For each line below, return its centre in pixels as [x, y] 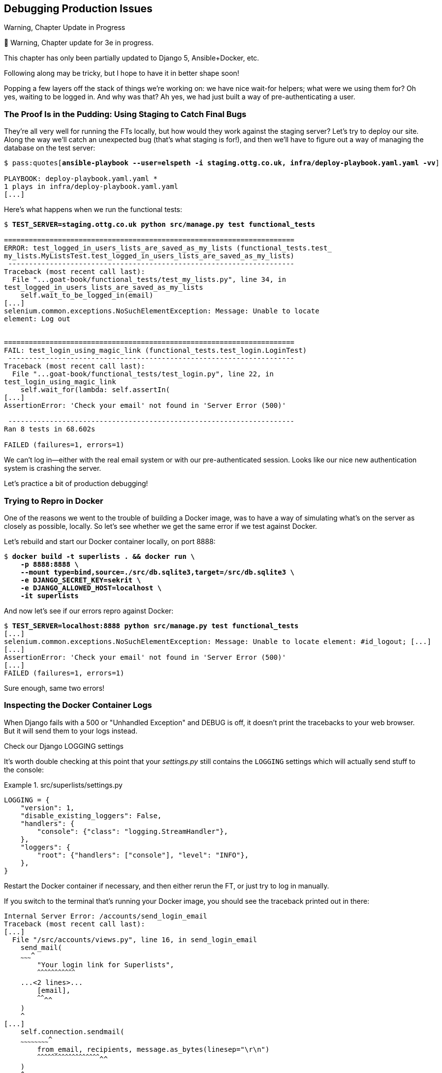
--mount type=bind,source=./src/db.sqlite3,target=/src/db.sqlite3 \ [158, 572]
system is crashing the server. [53, 468]
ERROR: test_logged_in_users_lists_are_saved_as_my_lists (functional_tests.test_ [168, 248]
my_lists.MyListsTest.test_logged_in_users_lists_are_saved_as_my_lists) [149, 256]
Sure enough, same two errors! [54, 688]
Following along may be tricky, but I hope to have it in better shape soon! [122, 73]
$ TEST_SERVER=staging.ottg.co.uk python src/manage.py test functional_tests [160, 225]
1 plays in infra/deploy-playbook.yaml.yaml [91, 187]
